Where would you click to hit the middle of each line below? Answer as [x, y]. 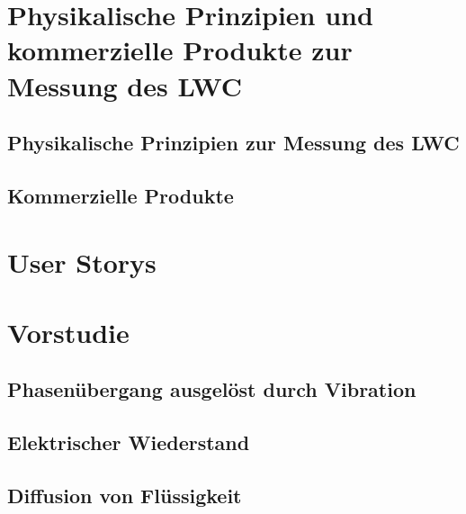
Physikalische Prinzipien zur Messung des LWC [233, 143]
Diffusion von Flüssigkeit [125, 496]
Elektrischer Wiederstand [129, 442]
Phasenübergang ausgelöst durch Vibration [212, 389]
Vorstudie [68, 332]
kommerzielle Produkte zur [180, 50]
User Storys [82, 262]
